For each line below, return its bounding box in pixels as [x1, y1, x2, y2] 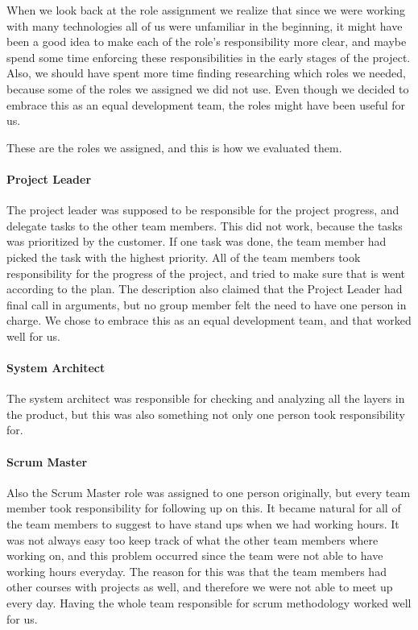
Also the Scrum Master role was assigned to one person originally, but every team [6, 483, 411, 500]
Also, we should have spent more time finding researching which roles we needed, [6, 64, 406, 81]
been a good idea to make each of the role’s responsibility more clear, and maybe [6, 33, 407, 50]
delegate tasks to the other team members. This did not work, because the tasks [6, 217, 403, 234]
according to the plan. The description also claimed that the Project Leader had [6, 280, 403, 297]
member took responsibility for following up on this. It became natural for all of [6, 499, 401, 516]
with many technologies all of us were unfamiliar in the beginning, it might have [6, 17, 403, 34]
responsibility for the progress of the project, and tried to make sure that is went [6, 264, 406, 281]
